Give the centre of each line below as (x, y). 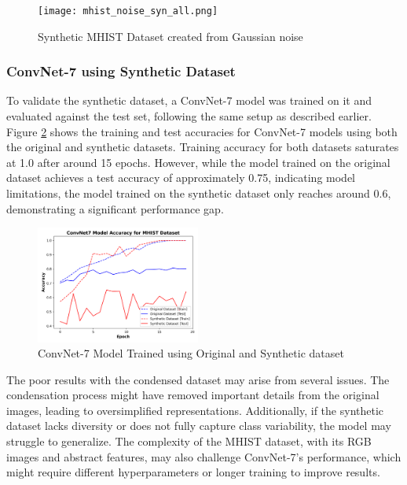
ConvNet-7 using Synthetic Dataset (121, 71)
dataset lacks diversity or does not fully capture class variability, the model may (199, 426)
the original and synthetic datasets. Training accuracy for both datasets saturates (203, 147)
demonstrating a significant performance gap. (115, 208)
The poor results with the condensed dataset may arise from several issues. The (198, 379)
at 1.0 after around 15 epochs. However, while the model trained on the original (198, 162)
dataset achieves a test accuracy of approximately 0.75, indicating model (181, 178)
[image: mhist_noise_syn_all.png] (128, 11)
